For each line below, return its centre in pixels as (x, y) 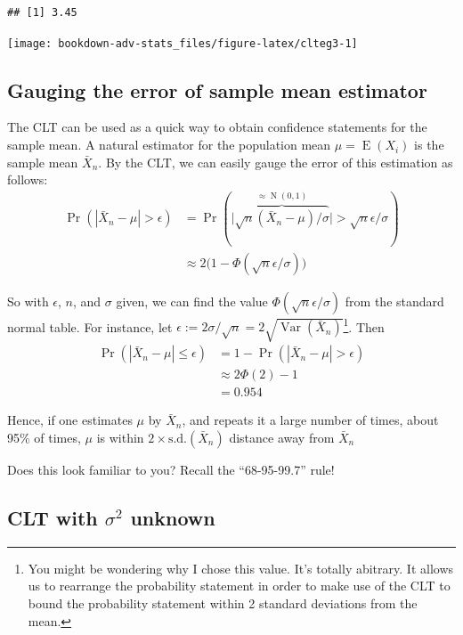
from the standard (394, 301)
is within (120, 437)
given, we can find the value (192, 301)
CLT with (53, 517)
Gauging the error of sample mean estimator (217, 90)
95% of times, (44, 437)
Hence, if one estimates (70, 420)
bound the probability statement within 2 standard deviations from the (223, 602)
